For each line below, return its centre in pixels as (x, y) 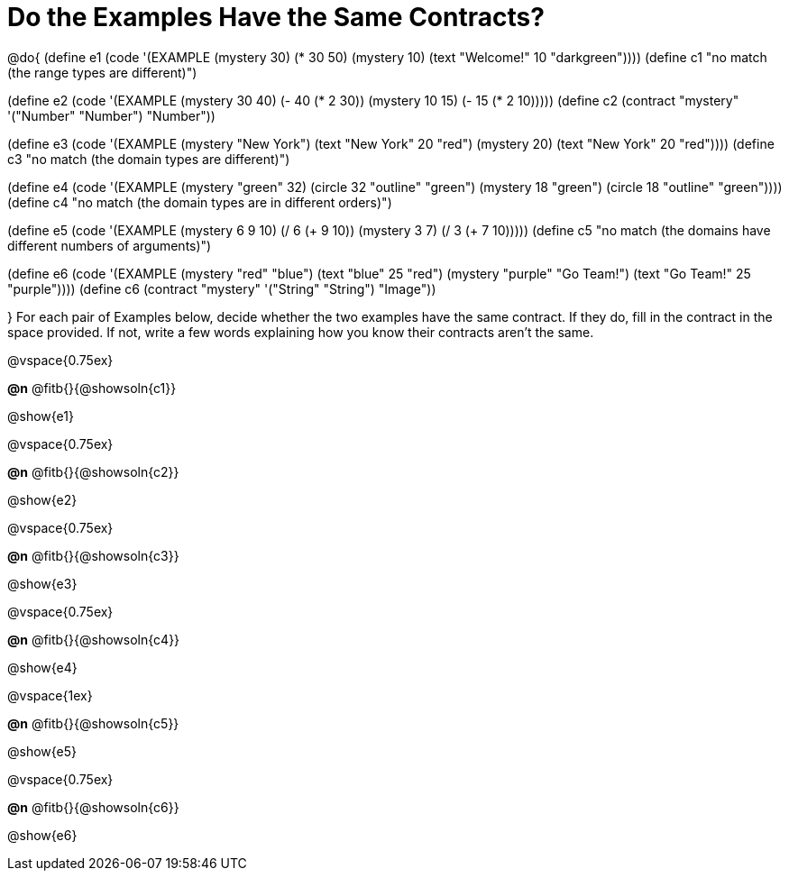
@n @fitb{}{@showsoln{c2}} (93, 471)
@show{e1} (41, 416)
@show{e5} (42, 751)
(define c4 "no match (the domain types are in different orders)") (200, 202)
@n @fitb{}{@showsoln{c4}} (94, 639)
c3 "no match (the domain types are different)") (149, 159)
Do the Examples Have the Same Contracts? (276, 17)
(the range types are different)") (102, 72)
